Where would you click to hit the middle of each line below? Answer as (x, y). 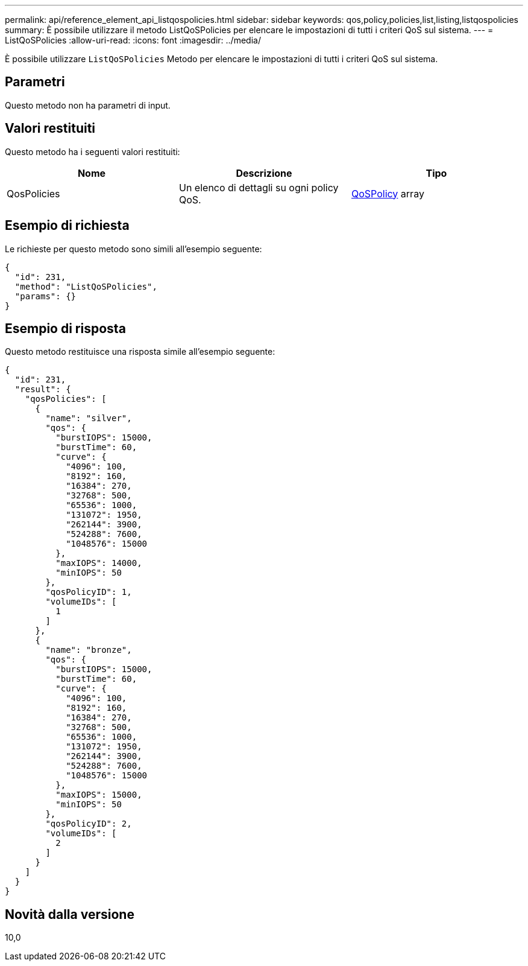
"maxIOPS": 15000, (99, 795)
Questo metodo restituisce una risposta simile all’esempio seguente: (140, 352)
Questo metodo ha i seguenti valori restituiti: (93, 151)
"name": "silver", (89, 418)
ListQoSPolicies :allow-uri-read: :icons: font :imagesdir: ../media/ (133, 40)
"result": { (43, 389)
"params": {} (46, 296)
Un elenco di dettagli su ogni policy (259, 187)
